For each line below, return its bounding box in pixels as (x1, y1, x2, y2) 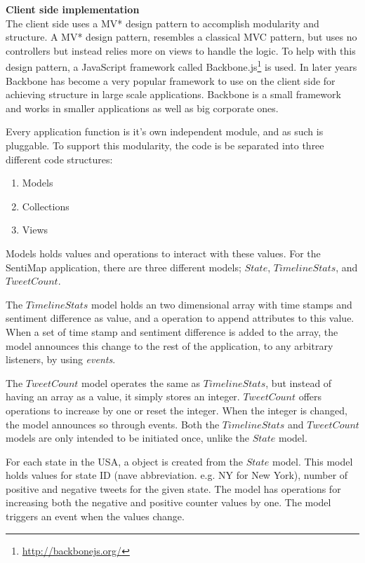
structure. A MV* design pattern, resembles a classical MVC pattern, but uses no (6, 29, 357, 44)
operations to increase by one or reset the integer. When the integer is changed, (6, 402, 348, 417)
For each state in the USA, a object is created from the (6, 454, 243, 468)
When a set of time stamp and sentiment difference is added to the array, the (6, 324, 338, 339)
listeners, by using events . (6, 352, 116, 367)
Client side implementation (6, 2, 140, 16)
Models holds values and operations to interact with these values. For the (6, 245, 321, 260)
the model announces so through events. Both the (6, 416, 220, 431)
